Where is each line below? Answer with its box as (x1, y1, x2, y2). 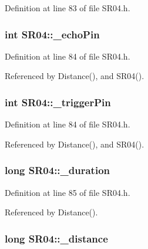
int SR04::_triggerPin (5, 94, 111, 109)
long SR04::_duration (5, 163, 110, 178)
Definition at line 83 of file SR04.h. (5, 2, 130, 14)
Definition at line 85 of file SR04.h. (5, 186, 130, 198)
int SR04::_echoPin (5, 27, 100, 41)
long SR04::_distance (5, 231, 108, 245)
